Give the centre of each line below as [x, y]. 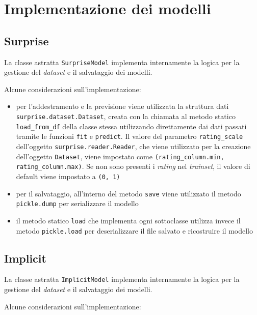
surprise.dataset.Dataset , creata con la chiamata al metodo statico [126, 116]
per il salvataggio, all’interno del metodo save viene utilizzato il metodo [128, 193]
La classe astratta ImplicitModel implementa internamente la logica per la [122, 279]
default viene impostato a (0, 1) [68, 176]
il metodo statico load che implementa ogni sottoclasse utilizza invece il [128, 220]
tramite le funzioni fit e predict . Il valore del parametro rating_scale [130, 136]
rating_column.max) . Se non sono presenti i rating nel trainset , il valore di [133, 166]
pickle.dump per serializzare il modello [77, 203]
